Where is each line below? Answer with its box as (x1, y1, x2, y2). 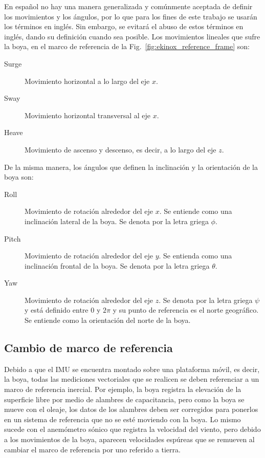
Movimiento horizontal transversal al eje (25, 110, 151, 120)
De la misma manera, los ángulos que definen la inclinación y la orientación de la (4, 161, 258, 172)
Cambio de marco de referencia (4, 340, 173, 356)
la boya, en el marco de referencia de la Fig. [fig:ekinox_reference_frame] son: (4, 41, 250, 52)
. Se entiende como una (159, 206, 232, 216)
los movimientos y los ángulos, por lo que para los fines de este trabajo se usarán (4, 11, 257, 21)
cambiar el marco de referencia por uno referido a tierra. (4, 444, 181, 454)
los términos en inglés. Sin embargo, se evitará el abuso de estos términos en (4, 21, 244, 32)
